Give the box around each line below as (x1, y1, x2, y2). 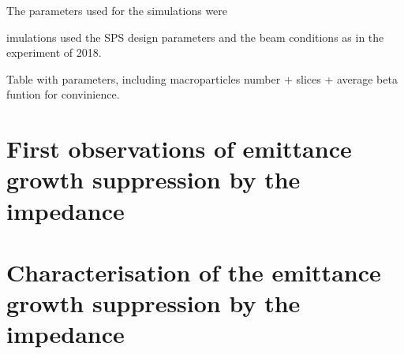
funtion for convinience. (6, 86, 120, 102)
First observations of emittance (6, 132, 352, 165)
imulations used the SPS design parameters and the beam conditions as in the (6, 28, 384, 45)
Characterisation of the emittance (6, 255, 381, 288)
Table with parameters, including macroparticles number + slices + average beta (6, 70, 398, 87)
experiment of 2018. (6, 44, 102, 61)
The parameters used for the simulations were (6, 2, 228, 18)
